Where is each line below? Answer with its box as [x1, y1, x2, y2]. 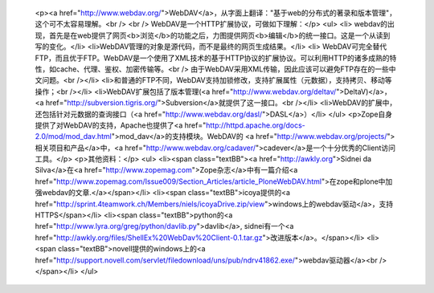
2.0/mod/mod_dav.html [35, 132, 113, 141]
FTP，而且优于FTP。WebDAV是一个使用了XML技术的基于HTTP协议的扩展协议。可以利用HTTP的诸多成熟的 [35, 53, 390, 63]
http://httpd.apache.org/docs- [205, 120, 305, 130]
